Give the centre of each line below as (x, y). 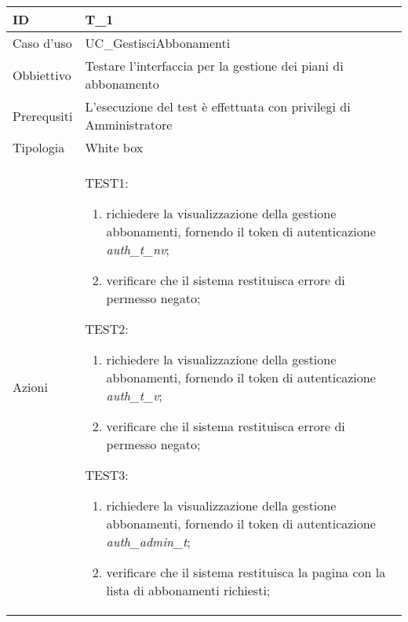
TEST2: (107, 329)
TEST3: (107, 475)
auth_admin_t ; (148, 542)
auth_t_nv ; (138, 249)
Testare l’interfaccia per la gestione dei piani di (214, 66)
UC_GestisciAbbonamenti (158, 43)
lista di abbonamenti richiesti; (188, 590)
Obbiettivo (42, 75)
